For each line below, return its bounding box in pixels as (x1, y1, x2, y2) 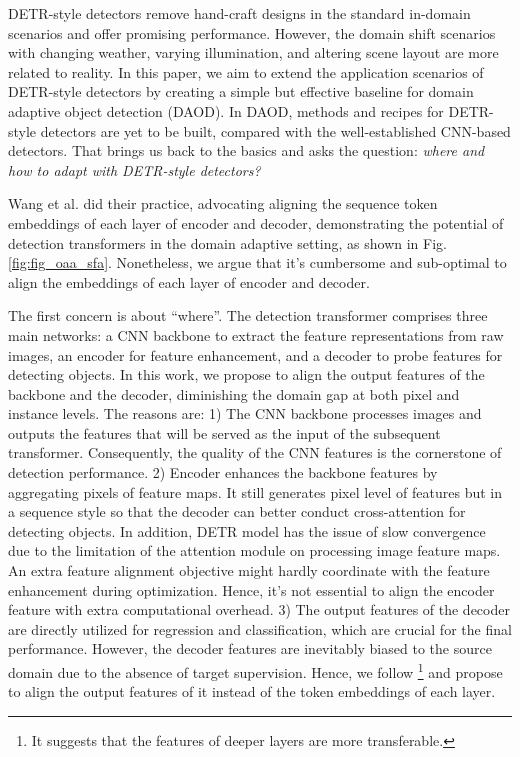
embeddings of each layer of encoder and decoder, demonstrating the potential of (8, 212, 504, 233)
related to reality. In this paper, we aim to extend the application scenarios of (8, 61, 484, 82)
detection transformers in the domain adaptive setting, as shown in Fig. (8, 232, 447, 253)
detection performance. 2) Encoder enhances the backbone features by (8, 462, 438, 483)
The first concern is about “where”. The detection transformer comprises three (8, 305, 488, 326)
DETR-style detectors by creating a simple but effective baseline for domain (8, 81, 474, 102)
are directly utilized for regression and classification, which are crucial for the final (8, 618, 512, 639)
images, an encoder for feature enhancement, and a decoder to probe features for (8, 344, 503, 365)
